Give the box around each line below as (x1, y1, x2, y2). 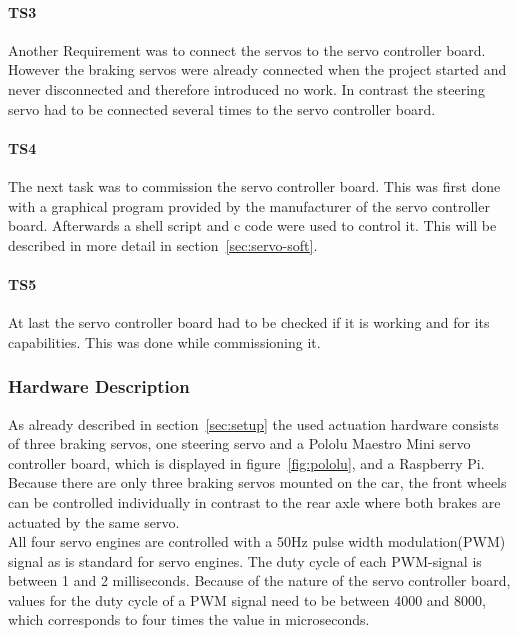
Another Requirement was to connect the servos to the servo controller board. (8, 39, 486, 60)
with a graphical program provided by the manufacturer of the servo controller (8, 195, 490, 216)
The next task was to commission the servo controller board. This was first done (8, 175, 501, 196)
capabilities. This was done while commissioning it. (8, 331, 321, 352)
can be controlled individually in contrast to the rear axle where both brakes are (8, 491, 501, 512)
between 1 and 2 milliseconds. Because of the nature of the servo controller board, (8, 570, 511, 591)
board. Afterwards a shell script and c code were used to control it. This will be (8, 215, 497, 236)
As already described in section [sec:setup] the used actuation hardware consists (8, 413, 499, 434)
